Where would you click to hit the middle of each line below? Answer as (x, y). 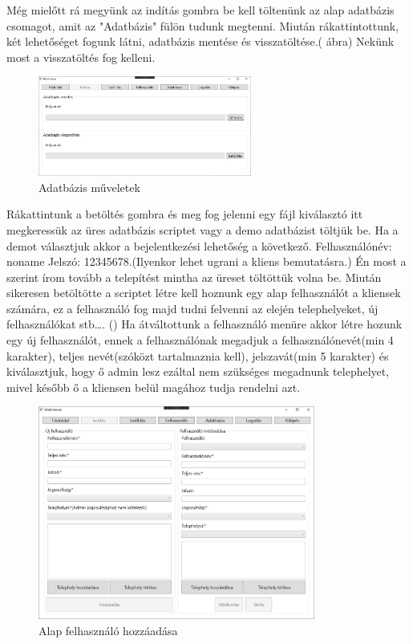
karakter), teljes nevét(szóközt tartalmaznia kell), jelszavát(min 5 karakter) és (198, 355)
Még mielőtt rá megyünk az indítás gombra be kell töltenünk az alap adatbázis (200, 10)
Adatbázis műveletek (89, 187)
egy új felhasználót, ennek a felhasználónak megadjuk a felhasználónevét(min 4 (200, 340)
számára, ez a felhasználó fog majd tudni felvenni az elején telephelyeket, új (192, 308)
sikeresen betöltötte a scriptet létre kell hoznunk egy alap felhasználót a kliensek (204, 293)
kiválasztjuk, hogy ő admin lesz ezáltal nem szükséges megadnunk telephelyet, (198, 371)
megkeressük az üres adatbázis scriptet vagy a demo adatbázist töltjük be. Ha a (202, 229)
